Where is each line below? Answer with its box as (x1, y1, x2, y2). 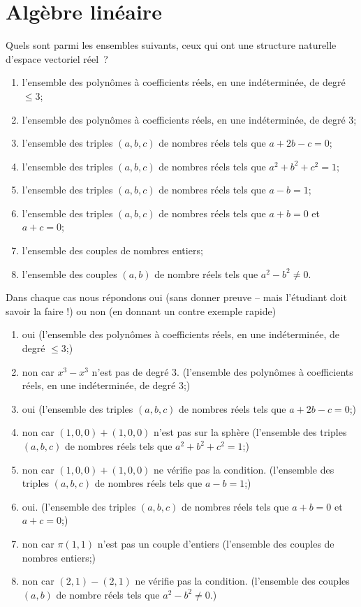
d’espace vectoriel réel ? (6, 51, 108, 66)
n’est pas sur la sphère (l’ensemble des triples (154, 425, 347, 439)
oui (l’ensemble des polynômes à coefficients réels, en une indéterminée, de (22, 327, 340, 342)
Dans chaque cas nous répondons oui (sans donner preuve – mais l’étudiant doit (6, 290, 347, 305)
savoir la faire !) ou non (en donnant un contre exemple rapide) (6, 303, 277, 318)
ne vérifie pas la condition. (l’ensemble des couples (135, 573, 350, 588)
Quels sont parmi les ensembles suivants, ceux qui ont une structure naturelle (6, 38, 337, 52)
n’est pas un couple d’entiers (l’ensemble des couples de (97, 536, 334, 550)
